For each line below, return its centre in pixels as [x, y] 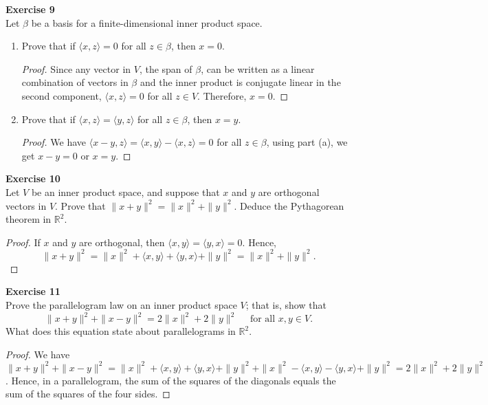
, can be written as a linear [258, 68]
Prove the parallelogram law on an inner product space [121, 305]
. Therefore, [222, 95]
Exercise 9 [30, 9]
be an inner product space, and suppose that [125, 191]
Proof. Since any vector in [76, 68]
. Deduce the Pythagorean [289, 205]
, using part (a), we [307, 142]
